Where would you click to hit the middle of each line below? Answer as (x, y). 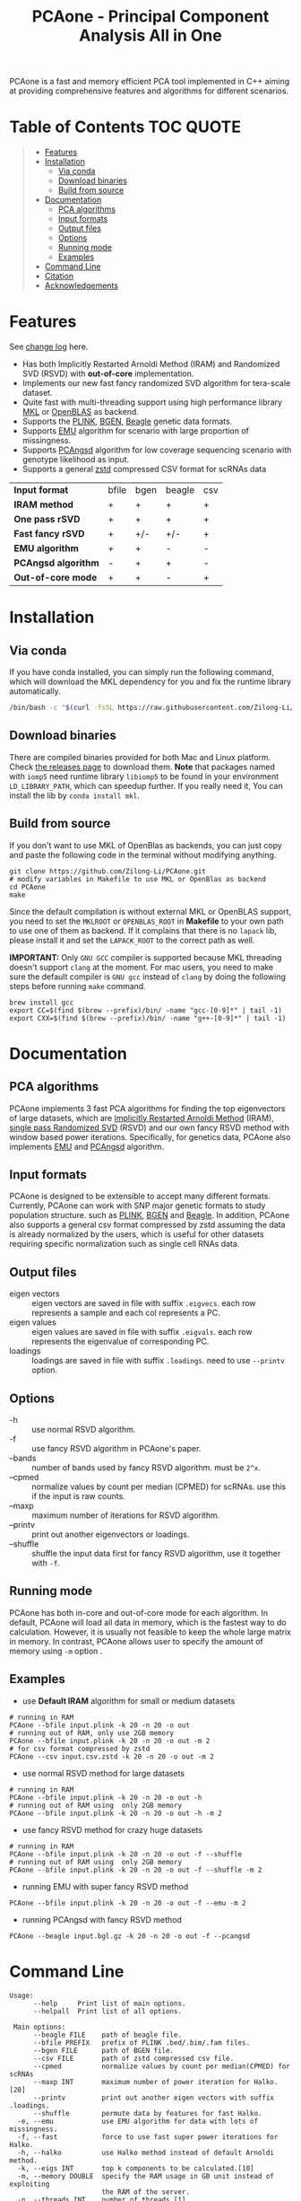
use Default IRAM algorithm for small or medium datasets (129, 1701)
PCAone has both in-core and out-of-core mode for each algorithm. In (139, 1612)
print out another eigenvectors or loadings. (111, 1534)
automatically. (35, 691)
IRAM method (44, 504)
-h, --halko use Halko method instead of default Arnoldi (146, 2153)
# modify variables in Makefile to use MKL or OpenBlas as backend (138, 879)
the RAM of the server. (146, 2192)
